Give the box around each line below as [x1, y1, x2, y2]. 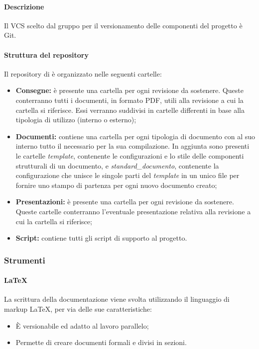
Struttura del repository [4, 49, 89, 60]
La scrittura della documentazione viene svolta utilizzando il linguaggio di [4, 294, 230, 304]
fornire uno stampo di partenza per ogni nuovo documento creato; [15, 179, 217, 190]
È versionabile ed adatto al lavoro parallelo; [15, 320, 149, 331]
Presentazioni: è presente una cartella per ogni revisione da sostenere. [15, 196, 234, 207]
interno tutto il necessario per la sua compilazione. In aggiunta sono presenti [15, 141, 250, 151]
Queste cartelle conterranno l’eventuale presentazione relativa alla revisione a [15, 206, 251, 216]
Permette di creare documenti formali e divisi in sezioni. [15, 337, 187, 348]
